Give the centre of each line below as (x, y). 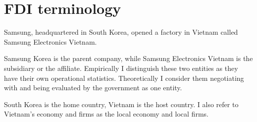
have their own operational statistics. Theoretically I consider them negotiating (124, 78)
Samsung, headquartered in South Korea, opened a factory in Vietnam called (121, 32)
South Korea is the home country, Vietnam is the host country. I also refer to (121, 104)
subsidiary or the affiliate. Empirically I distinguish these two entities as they (121, 68)
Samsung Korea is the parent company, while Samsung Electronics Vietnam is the (128, 58)
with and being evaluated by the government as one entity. (93, 88)
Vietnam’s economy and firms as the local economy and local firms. (106, 114)
